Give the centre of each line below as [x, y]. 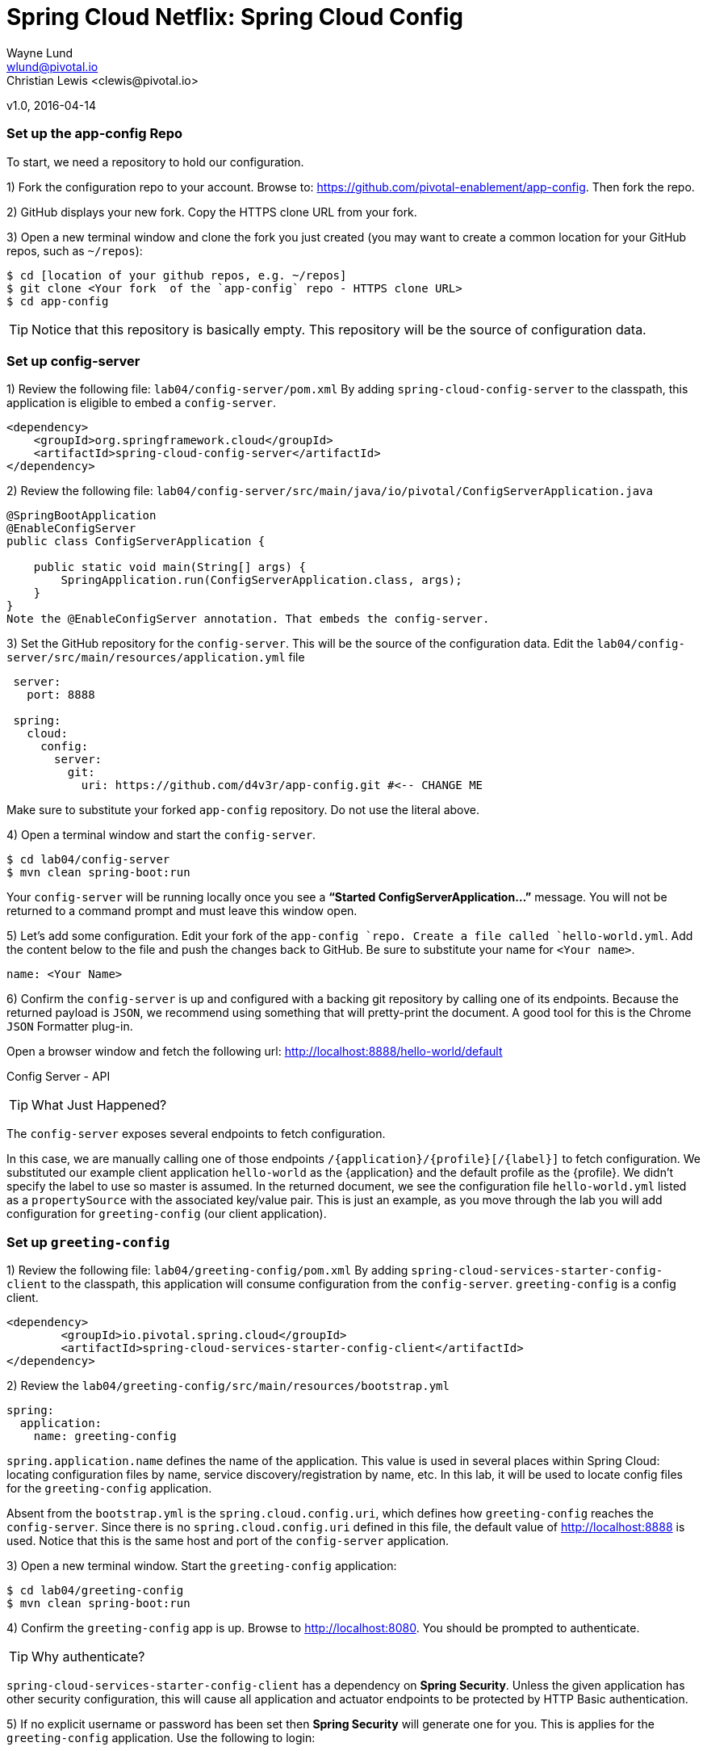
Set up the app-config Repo [95, 134]
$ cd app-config [58, 301]
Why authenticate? [88, 1657]
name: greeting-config [105, 1436]
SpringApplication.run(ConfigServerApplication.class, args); [261, 580]
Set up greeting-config [88, 1242]
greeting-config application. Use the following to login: [161, 1738]
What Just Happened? [99, 1105]
